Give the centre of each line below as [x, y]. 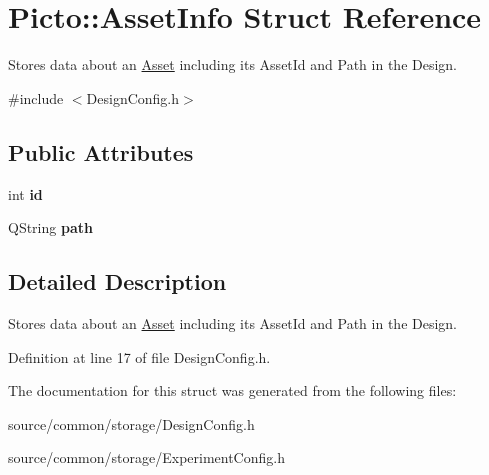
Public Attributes [101, 151]
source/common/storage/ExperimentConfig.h [146, 457]
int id [25, 193]
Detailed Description [117, 281]
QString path [50, 227]
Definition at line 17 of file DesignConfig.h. [139, 356]
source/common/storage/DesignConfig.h [131, 423]
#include [36, 97]
